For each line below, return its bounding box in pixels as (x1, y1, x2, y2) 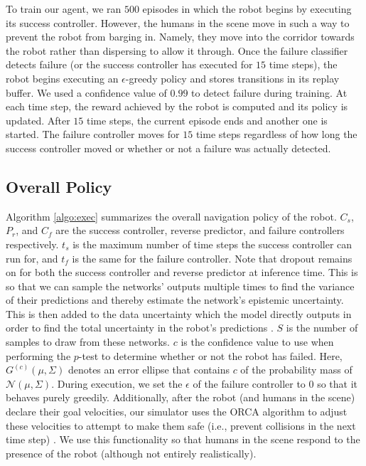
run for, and (6, 250, 58, 265)
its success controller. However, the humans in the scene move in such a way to (6, 15, 350, 30)
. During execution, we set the (51, 376, 183, 391)
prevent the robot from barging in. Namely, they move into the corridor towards (6, 29, 355, 44)
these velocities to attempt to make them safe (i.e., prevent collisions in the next (6, 418, 356, 433)
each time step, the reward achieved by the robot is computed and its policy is (6, 99, 348, 114)
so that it (317, 376, 358, 391)
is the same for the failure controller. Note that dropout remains (72, 250, 352, 265)
